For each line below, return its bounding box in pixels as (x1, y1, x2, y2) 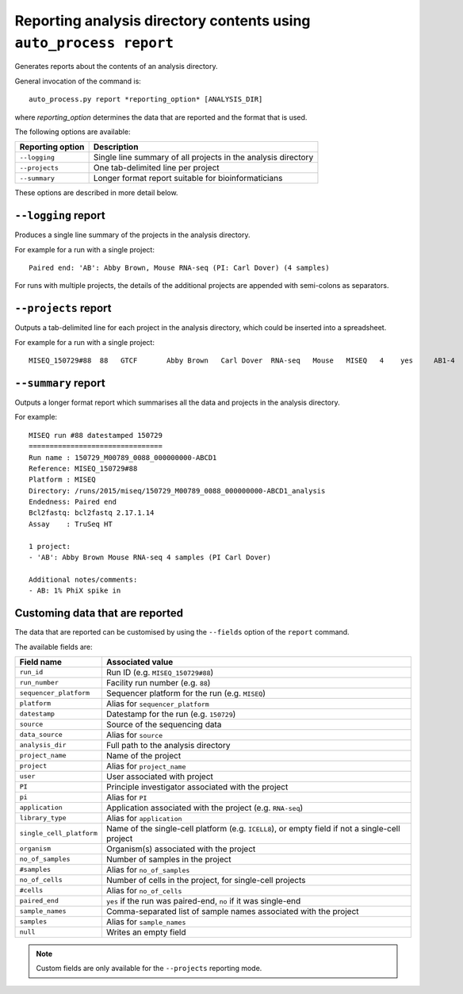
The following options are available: (14, 127, 131, 136)
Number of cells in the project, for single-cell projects (105, 874, 306, 885)
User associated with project (105, 770, 214, 781)
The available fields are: (14, 642, 93, 651)
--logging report (14, 209, 106, 222)
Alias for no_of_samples (105, 864, 190, 875)
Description (93, 141, 139, 152)
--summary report (14, 376, 106, 390)
